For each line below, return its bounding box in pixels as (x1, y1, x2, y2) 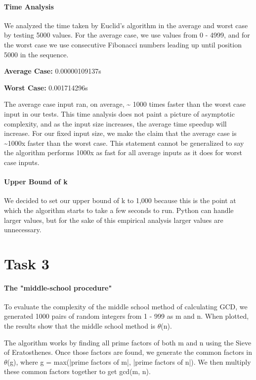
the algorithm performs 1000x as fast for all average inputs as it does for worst (4, 147, 242, 158)
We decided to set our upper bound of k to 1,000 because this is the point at (4, 195, 236, 206)
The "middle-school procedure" (4, 282, 112, 293)
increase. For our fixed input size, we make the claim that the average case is (4, 128, 237, 138)
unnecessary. (4, 224, 42, 235)
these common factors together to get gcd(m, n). (4, 366, 151, 377)
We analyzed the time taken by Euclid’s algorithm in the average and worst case (4, 20, 248, 30)
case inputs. (4, 157, 40, 167)
